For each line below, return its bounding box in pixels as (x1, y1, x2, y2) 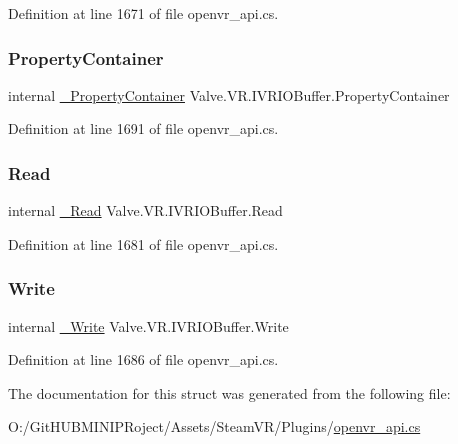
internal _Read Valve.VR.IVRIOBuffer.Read (8, 200, 283, 221)
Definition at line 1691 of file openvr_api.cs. (8, 118, 279, 139)
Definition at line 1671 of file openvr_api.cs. (8, 3, 279, 23)
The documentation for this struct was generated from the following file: (8, 382, 451, 403)
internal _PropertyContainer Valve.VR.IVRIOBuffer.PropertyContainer (8, 84, 450, 105)
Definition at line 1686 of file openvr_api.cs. (8, 349, 279, 370)
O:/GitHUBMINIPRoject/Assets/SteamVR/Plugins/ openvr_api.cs (8, 416, 421, 437)
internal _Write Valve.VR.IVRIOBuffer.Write (8, 315, 289, 336)
